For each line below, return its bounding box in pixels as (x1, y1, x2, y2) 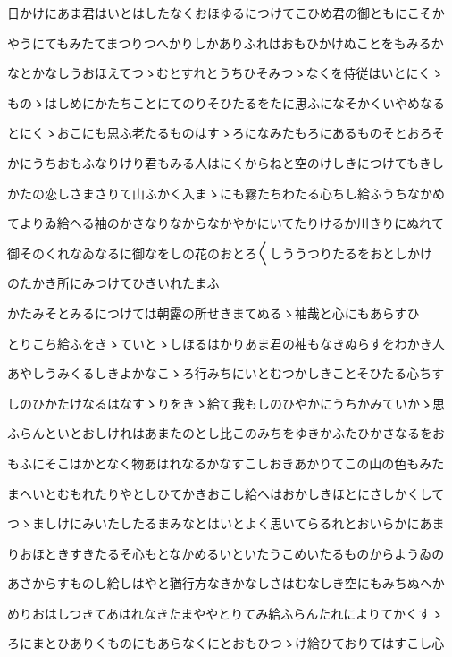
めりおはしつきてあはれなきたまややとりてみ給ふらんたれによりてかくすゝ (7, 603, 444, 622)
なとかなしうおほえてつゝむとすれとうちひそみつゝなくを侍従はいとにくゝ (7, 63, 444, 82)
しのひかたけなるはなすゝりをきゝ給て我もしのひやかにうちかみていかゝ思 (7, 393, 445, 412)
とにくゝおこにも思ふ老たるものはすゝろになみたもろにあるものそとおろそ (7, 123, 445, 142)
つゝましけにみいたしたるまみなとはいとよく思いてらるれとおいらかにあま (7, 514, 445, 533)
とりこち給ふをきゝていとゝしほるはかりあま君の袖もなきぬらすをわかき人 (7, 333, 445, 352)
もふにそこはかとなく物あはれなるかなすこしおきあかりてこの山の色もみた (7, 453, 445, 472)
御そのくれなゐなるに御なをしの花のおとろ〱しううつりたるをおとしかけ (7, 243, 432, 262)
